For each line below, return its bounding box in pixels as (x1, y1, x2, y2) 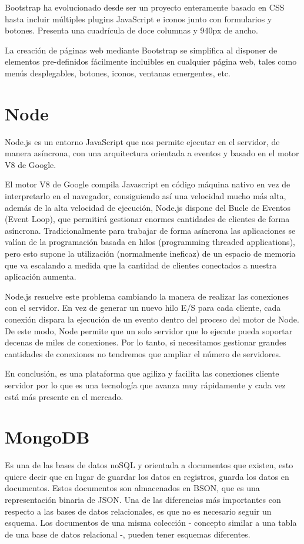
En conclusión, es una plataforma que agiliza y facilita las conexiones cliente (5, 367, 279, 380)
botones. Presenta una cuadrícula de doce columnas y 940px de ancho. (5, 24, 259, 36)
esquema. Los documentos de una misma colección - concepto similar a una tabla (5, 516, 297, 529)
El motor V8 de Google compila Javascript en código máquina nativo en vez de (5, 178, 290, 190)
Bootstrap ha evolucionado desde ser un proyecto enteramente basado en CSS (5, 1, 285, 13)
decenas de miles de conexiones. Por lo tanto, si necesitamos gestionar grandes (5, 336, 286, 348)
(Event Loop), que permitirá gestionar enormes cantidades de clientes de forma (5, 213, 290, 225)
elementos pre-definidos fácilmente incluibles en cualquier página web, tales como (5, 55, 297, 68)
